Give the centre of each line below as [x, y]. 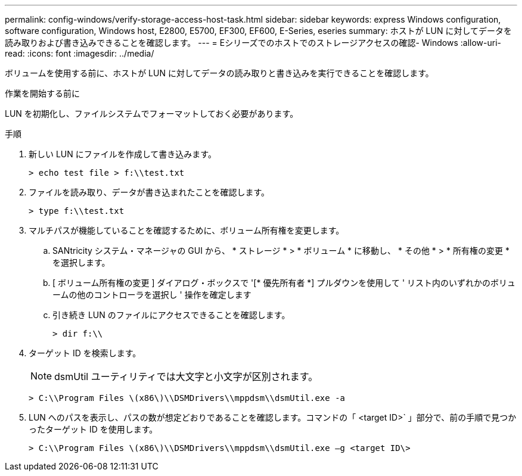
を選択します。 [81, 262]
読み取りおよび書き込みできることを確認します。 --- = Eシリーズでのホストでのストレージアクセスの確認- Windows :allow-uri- [253, 43]
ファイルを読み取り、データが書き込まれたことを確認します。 [149, 192]
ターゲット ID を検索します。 [85, 353]
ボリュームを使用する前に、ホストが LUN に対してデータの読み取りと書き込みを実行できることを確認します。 [219, 73]
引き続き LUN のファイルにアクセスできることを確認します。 [171, 315]
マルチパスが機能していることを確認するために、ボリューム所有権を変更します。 [187, 230]
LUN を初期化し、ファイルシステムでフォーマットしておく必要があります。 [152, 113]
